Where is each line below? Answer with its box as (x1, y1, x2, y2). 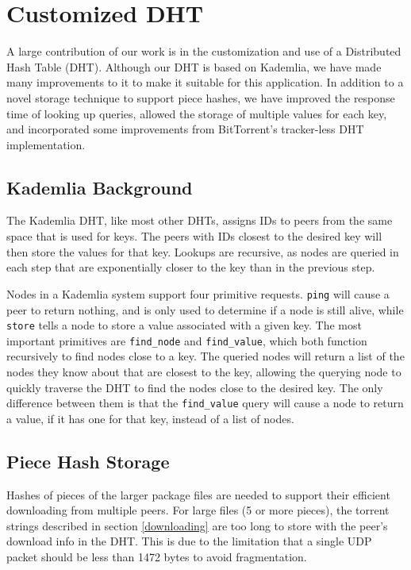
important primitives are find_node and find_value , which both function (6, 332, 367, 349)
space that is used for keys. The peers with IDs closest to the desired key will (6, 228, 382, 245)
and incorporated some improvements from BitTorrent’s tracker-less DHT (6, 121, 364, 137)
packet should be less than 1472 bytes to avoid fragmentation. (6, 549, 307, 565)
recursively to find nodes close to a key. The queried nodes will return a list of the (6, 348, 405, 364)
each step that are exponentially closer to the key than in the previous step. (6, 259, 375, 275)
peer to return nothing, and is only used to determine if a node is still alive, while (6, 301, 404, 318)
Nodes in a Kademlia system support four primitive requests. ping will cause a (6, 285, 390, 302)
